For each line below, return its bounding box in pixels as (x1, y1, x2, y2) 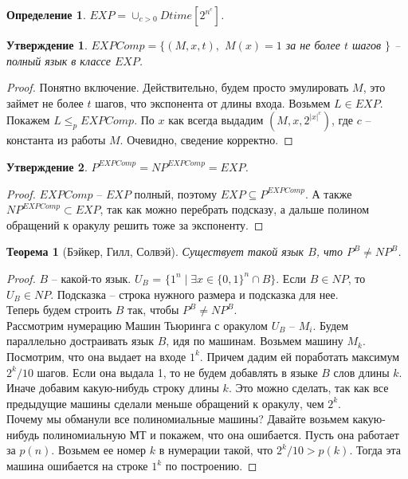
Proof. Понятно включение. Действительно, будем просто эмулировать (6, 79, 349, 96)
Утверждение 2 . (6, 158, 88, 175)
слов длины (333, 363, 390, 380)
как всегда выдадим (168, 112, 264, 128)
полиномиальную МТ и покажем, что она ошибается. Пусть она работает (42, 426, 399, 442)
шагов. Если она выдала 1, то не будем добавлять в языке (37, 363, 318, 380)
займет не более (6, 94, 84, 111)
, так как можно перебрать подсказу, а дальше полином (100, 201, 370, 218)
